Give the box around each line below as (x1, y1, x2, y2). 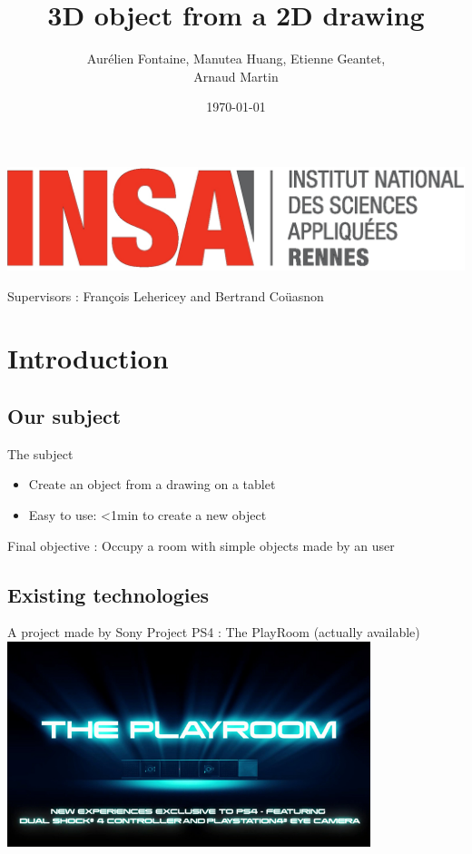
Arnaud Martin (193, 66, 279, 85)
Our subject (7, 402, 122, 430)
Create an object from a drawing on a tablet (28, 475, 276, 494)
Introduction (7, 339, 169, 377)
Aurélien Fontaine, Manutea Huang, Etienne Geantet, (86, 49, 386, 68)
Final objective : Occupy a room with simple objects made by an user (7, 535, 395, 555)
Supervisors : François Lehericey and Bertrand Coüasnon (7, 286, 324, 305)
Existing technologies (7, 580, 210, 608)
